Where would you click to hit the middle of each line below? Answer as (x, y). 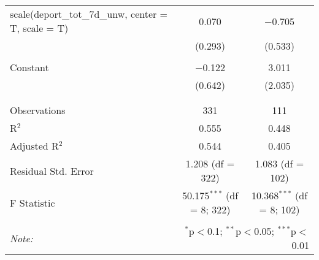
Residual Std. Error (52, 170)
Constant (29, 67)
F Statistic (33, 202)
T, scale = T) (39, 28)
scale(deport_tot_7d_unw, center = (89, 14)
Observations (38, 110)
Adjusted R (34, 146)
